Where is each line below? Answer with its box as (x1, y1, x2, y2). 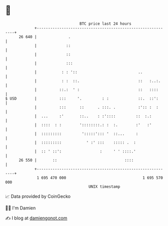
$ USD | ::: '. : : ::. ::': (5, 96, 158, 101)
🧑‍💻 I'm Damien (5, 205, 36, 211)
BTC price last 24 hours (79, 21, 132, 26)
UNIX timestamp (88, 184, 121, 189)
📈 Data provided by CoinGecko (5, 193, 71, 199)
